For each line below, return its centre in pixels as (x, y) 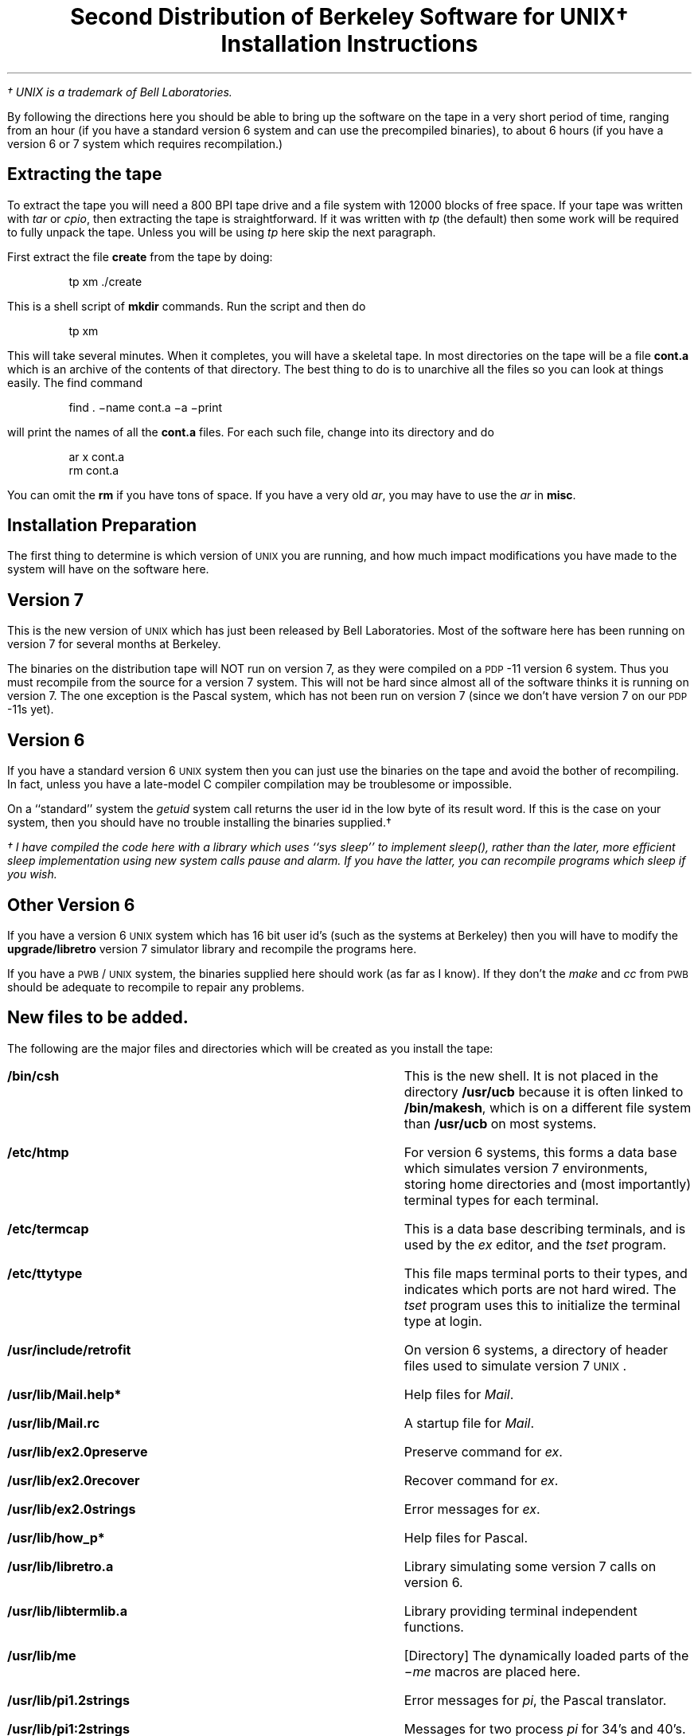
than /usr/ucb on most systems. (500, 1123)
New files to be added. (98, 1018)
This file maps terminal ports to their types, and (546, 1273)
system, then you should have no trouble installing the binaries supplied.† (199, 823)
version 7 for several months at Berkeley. (114, 644)
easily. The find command (75, 382)
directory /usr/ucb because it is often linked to (544, 1091)
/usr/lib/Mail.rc (54, 1423)
